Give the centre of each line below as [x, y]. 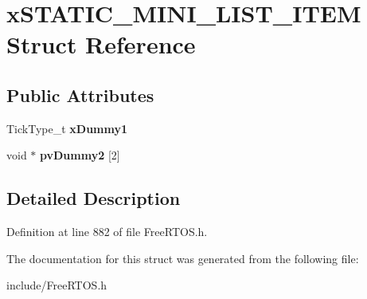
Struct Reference [101, 44]
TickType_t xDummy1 [67, 128]
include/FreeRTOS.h [57, 285]
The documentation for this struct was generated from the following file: [183, 258]
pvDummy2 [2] [80, 155]
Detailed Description [94, 198]
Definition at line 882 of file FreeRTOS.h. [107, 232]
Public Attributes [80, 94]
